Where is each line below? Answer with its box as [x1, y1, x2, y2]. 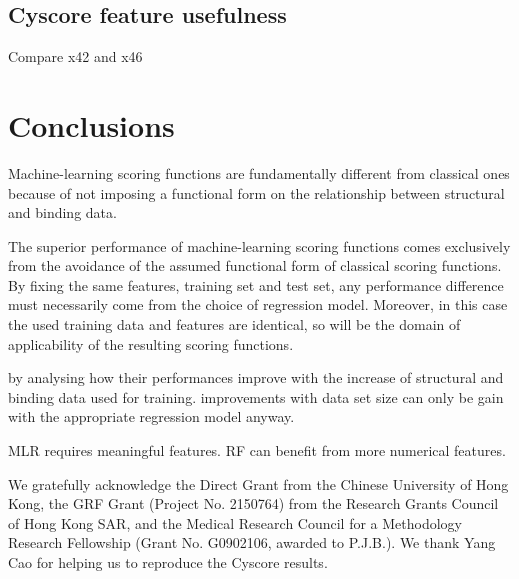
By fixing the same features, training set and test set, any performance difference [8, 274, 504, 295]
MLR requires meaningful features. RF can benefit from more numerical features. [8, 440, 506, 461]
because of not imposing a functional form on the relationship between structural [8, 182, 505, 203]
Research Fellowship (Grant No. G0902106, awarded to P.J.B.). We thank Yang [8, 532, 496, 553]
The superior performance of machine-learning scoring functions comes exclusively [8, 235, 511, 256]
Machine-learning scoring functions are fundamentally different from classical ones [8, 162, 510, 183]
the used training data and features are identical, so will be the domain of [8, 314, 461, 335]
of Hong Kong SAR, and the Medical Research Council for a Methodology [8, 512, 463, 533]
